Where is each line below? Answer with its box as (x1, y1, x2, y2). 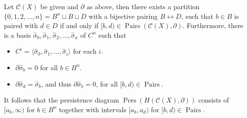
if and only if (60, 20, 99, 30)
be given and (40, 1, 79, 11)
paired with (4, 20, 38, 30)
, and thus (41, 78, 71, 88)
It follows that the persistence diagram (4, 95, 119, 105)
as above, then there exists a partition (86, 1, 200, 11)
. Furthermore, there (182, 20, 244, 30)
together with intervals (59, 104, 126, 114)
